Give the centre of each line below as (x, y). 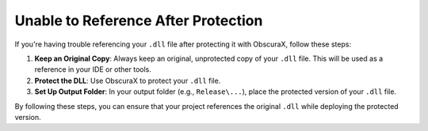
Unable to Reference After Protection (139, 21)
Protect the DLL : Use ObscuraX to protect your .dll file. (128, 80)
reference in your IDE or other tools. (93, 69)
